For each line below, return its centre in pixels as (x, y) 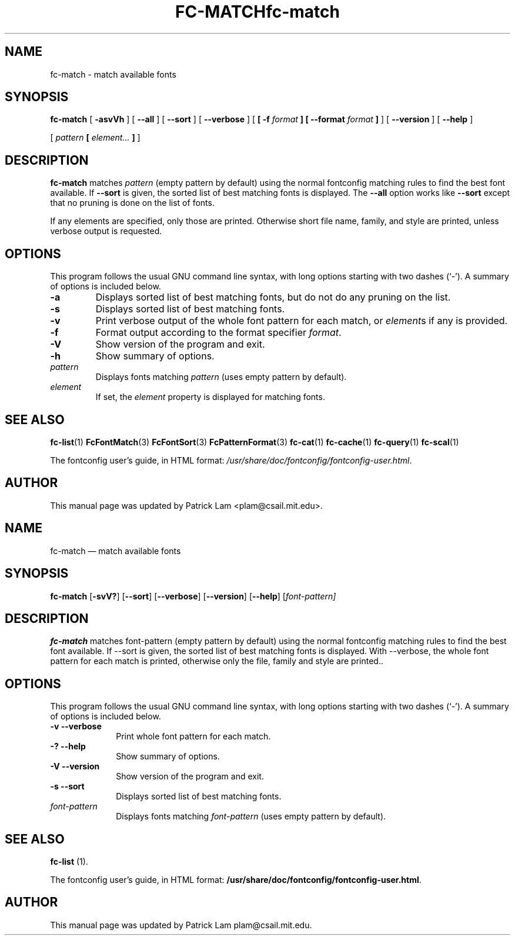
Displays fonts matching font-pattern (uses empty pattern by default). (251, 816)
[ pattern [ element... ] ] (95, 138)
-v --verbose (76, 726)
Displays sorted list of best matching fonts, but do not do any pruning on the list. (273, 297)
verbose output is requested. (106, 231)
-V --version (75, 766)
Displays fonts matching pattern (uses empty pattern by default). (221, 377)
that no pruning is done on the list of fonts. (132, 203)
